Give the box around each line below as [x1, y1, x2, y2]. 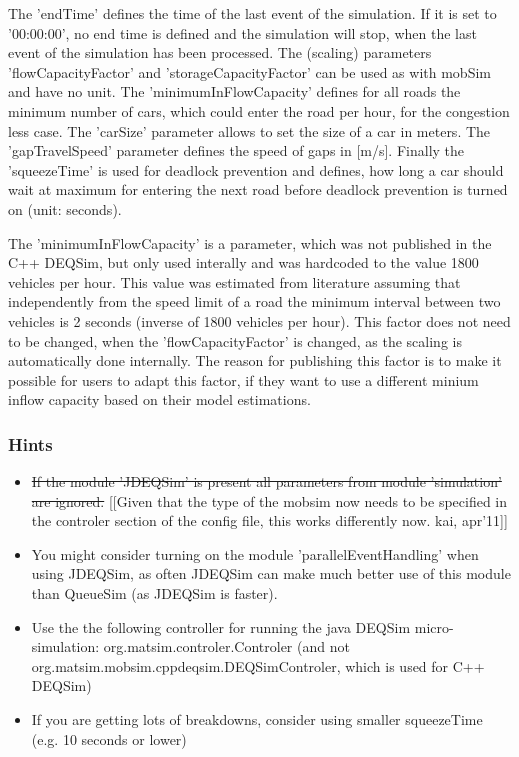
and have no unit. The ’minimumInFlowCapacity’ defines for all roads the [8, 81, 461, 102]
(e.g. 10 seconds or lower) [31, 728, 187, 749]
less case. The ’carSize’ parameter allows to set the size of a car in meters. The [8, 120, 491, 141]
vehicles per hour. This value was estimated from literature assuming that [8, 271, 461, 292]
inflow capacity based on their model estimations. [8, 389, 311, 410]
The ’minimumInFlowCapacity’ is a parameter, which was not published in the [8, 232, 492, 253]
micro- [414, 616, 454, 637]
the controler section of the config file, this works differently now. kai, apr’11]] [31, 510, 508, 531]
